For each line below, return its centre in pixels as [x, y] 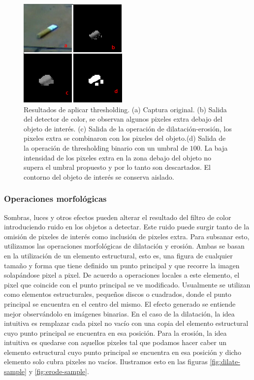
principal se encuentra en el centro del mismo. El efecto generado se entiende [120, 303]
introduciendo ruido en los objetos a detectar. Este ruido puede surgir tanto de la [127, 227]
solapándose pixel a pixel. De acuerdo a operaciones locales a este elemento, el [122, 275]
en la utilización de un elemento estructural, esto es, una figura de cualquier [118, 255]
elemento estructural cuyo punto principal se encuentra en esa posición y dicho [123, 352]
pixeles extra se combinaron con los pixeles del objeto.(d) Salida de [125, 138]
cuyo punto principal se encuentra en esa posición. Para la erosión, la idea [115, 332]
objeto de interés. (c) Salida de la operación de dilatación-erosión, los [128, 128]
